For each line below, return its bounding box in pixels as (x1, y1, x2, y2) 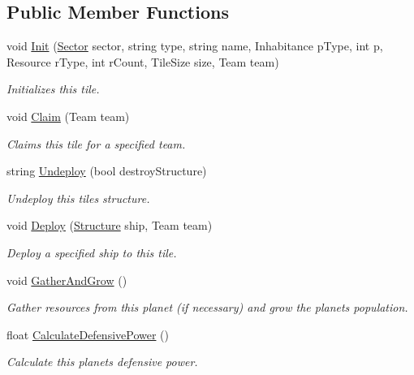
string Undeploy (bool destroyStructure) (6, 162, 207, 179)
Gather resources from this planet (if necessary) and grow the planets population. (6, 299, 408, 316)
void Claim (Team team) (6, 107, 130, 124)
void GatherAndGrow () (6, 271, 127, 288)
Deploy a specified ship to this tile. (6, 244, 177, 261)
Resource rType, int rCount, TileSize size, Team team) (6, 53, 279, 70)
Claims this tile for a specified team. (6, 135, 186, 152)
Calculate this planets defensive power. (6, 353, 198, 370)
